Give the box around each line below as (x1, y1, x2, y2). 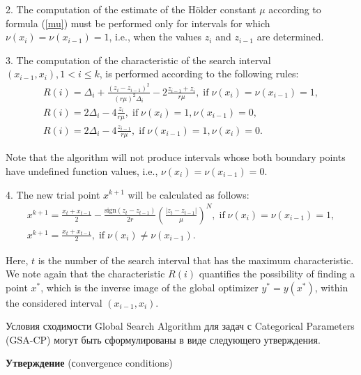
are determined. (256, 29, 324, 44)
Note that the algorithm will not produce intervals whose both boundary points (6, 150, 346, 164)
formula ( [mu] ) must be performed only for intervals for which (6, 15, 270, 30)
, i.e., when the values (109, 29, 202, 44)
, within (314, 280, 348, 294)
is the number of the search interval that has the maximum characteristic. (38, 252, 354, 267)
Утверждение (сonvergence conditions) (6, 355, 173, 370)
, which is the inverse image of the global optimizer (40, 280, 259, 294)
